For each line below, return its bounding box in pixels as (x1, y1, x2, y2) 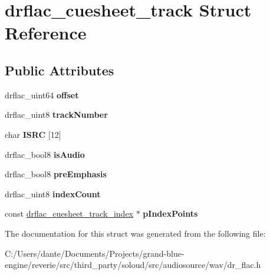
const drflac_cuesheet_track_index (5, 207, 134, 220)
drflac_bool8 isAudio (5, 148, 85, 160)
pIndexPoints (143, 207, 198, 220)
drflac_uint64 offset (5, 88, 79, 101)
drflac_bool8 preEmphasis (5, 168, 107, 180)
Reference (5, 21, 87, 45)
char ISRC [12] (5, 128, 61, 140)
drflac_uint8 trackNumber (5, 108, 108, 121)
